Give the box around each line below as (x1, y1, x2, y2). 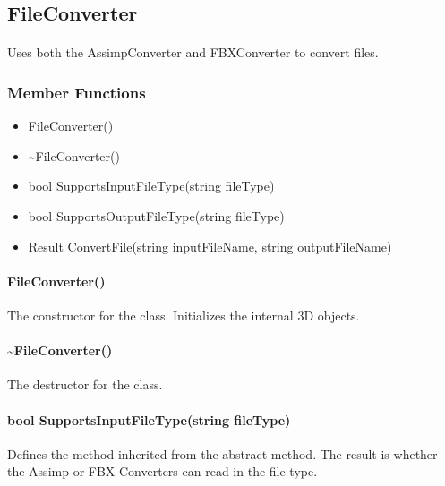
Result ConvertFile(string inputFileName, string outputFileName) (28, 236, 392, 255)
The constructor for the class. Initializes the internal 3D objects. (7, 305, 360, 324)
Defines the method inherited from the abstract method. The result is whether (7, 444, 438, 463)
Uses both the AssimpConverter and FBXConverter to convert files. (7, 43, 379, 62)
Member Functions (7, 81, 146, 103)
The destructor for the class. (7, 375, 163, 394)
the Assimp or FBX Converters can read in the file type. (7, 462, 318, 481)
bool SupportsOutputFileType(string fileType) (28, 206, 285, 225)
